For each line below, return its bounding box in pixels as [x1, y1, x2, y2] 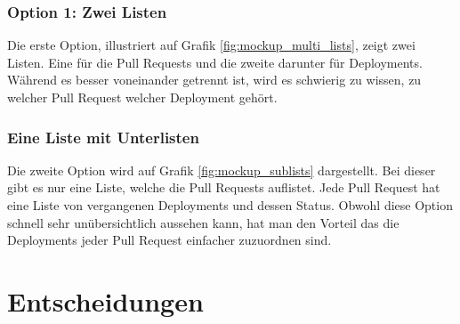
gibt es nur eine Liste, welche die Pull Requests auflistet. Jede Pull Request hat [7, 178, 440, 197]
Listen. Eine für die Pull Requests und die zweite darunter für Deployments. [7, 53, 423, 71]
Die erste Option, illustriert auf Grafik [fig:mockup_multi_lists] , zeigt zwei [7, 36, 416, 54]
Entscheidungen [7, 282, 204, 319]
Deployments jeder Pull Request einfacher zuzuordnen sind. [7, 231, 332, 249]
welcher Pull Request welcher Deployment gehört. [7, 88, 278, 106]
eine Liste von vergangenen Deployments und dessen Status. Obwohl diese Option [7, 196, 453, 214]
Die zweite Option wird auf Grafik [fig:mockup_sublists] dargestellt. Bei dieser [7, 160, 436, 179]
